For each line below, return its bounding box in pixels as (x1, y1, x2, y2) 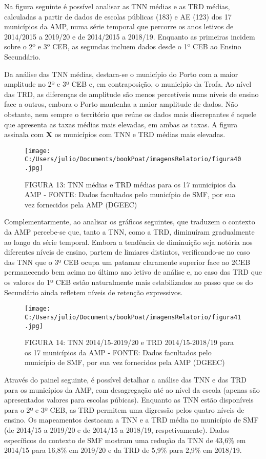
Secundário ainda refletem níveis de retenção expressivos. (4, 286, 183, 297)
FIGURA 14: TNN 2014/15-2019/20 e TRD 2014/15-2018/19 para (25, 337, 234, 348)
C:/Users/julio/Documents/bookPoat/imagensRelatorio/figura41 (25, 313, 241, 321)
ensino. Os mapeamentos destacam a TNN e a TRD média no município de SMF (4, 414, 259, 425)
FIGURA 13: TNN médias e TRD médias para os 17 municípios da (25, 179, 236, 189)
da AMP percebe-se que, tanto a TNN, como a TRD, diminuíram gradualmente (4, 226, 255, 237)
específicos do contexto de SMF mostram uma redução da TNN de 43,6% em (4, 434, 246, 445)
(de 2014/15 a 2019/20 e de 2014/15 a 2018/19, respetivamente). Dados (4, 424, 229, 435)
